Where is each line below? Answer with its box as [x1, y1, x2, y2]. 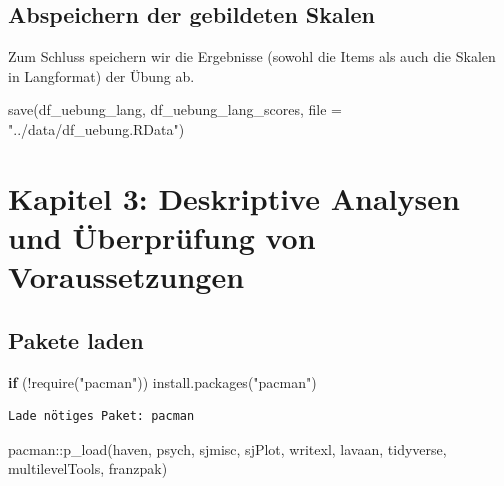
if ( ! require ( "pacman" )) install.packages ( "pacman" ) [8, 371, 317, 392]
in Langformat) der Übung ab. [8, 65, 195, 86]
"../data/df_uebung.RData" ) [8, 118, 185, 139]
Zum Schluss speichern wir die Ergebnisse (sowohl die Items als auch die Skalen [8, 46, 496, 67]
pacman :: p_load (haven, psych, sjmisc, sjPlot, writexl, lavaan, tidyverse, [8, 438, 447, 459]
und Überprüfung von [8, 216, 316, 257]
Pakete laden [8, 324, 144, 355]
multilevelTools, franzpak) [8, 458, 168, 479]
